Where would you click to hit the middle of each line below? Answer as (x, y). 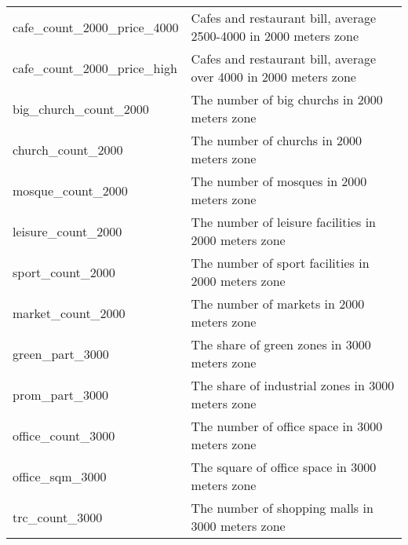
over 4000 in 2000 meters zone (273, 77)
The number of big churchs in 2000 (287, 99)
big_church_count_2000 (81, 108)
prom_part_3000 (60, 394)
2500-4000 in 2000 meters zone (275, 36)
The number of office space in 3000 (287, 426)
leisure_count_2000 (67, 231)
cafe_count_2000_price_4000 (96, 27)
